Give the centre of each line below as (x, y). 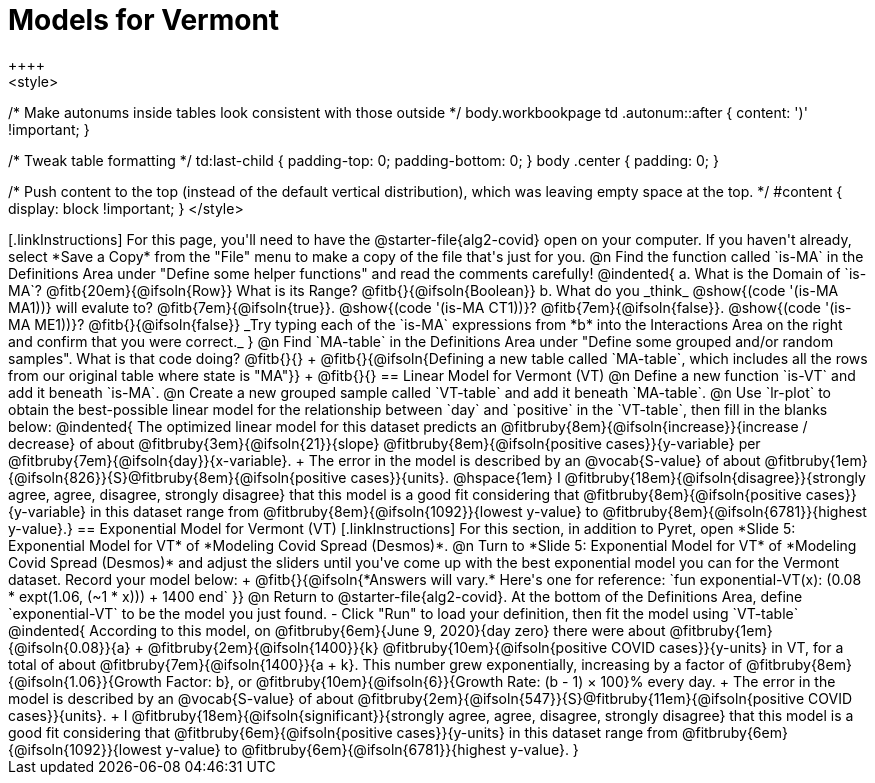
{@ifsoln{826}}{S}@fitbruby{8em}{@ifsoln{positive (177, 477)
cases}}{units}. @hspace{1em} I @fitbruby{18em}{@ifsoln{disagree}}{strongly (608, 477)
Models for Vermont (144, 20)
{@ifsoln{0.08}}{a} (69, 647)
